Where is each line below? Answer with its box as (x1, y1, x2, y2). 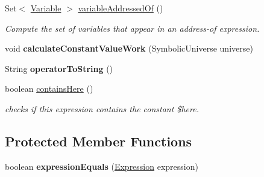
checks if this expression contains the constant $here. (5, 102, 199, 115)
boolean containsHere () (5, 82, 93, 95)
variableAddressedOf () (78, 2, 163, 14)
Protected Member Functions (5, 131, 192, 150)
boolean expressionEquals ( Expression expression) (5, 160, 198, 172)
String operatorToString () (5, 62, 113, 74)
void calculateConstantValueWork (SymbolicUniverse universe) (5, 42, 253, 55)
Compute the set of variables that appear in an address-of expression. (5, 22, 260, 34)
